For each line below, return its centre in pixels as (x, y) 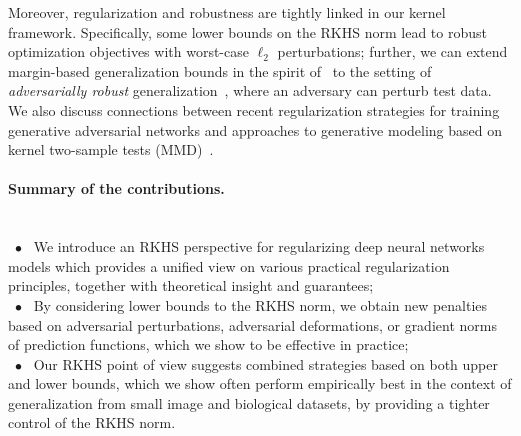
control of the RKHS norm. (92, 422)
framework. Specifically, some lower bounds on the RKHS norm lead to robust (247, 31)
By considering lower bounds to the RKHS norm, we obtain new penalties (260, 304)
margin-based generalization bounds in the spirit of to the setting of (220, 70)
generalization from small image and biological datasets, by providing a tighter (249, 402)
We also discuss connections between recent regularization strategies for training (254, 109)
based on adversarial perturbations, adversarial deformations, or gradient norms (252, 324)
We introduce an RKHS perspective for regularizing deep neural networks (259, 246)
